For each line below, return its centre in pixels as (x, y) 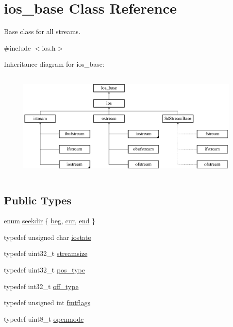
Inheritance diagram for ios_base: (54, 64)
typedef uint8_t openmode (44, 318)
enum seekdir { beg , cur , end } (50, 221)
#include (17, 47)
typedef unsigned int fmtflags (47, 302)
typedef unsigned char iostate (48, 237)
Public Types (38, 200)
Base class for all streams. (42, 31)
